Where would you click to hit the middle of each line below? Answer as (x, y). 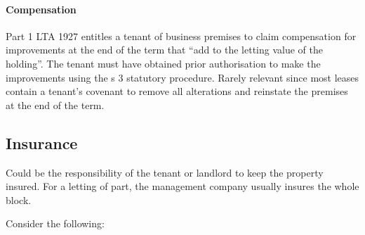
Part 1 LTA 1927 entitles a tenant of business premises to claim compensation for (181, 36)
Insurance (42, 142)
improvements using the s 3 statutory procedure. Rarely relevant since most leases (182, 77)
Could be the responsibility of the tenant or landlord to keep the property (165, 172)
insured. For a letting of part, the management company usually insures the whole (182, 186)
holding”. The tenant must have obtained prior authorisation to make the (163, 63)
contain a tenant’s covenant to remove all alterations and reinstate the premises (177, 91)
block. (19, 199)
